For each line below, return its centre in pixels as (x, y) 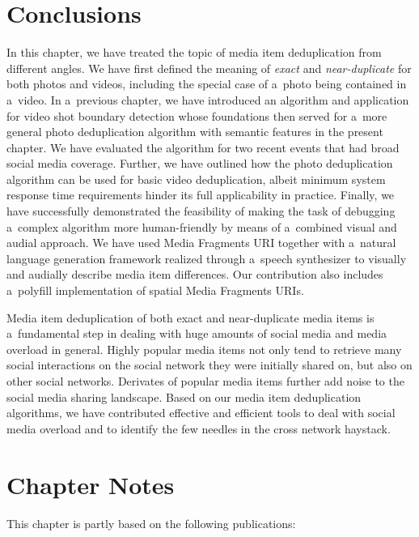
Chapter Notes (91, 484)
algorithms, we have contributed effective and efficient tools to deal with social (201, 413)
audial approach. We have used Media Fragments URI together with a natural (201, 243)
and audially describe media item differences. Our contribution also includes (195, 274)
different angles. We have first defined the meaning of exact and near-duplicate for (209, 68)
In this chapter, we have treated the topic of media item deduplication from (194, 52)
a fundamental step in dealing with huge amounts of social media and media (197, 333)
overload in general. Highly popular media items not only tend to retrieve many (204, 349)
